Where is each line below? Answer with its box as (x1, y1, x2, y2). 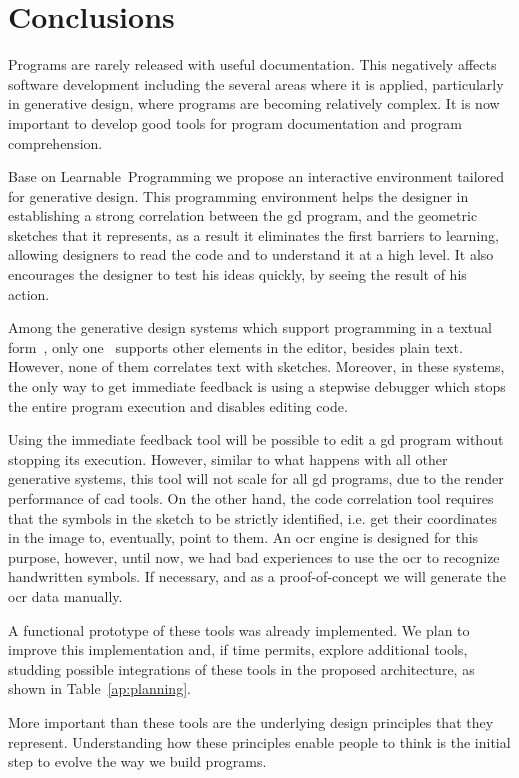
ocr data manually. (8, 585, 123, 606)
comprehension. (8, 132, 103, 153)
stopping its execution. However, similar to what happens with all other (8, 448, 448, 469)
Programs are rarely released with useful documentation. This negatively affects (8, 54, 497, 75)
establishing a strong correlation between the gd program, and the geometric (8, 205, 478, 226)
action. (8, 283, 50, 304)
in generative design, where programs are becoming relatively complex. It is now (8, 93, 500, 114)
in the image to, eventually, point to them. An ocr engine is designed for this (8, 527, 479, 548)
